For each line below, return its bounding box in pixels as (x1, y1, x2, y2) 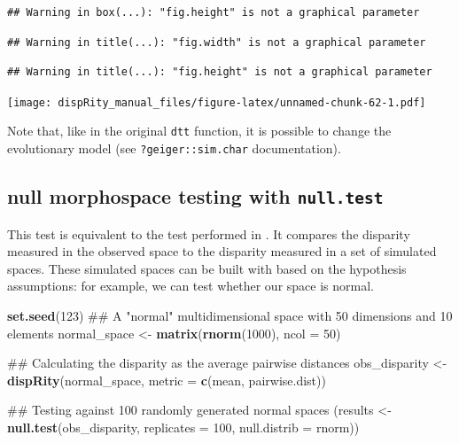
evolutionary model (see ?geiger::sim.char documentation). (7, 139, 341, 158)
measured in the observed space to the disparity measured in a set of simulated (7, 242, 437, 260)
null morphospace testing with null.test (7, 183, 384, 210)
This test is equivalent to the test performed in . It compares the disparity (7, 224, 410, 243)
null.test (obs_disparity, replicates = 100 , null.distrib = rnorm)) (7, 417, 360, 436)
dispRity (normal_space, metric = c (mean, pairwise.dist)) (7, 370, 326, 389)
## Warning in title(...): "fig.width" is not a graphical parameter (7, 35, 426, 49)
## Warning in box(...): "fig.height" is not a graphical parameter (7, 6, 420, 19)
